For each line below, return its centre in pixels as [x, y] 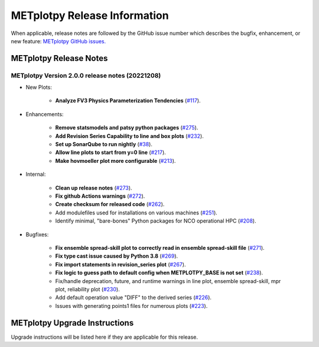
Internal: [36, 174]
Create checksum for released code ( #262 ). [110, 204]
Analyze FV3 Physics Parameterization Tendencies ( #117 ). [128, 101]
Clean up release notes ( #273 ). [94, 188]
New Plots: [39, 87]
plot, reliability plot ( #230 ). [88, 289]
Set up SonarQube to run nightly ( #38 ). [104, 144]
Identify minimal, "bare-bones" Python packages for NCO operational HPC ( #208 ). [156, 221]
